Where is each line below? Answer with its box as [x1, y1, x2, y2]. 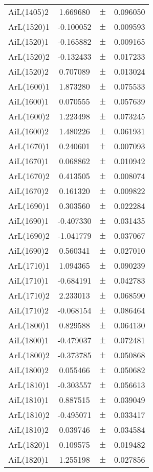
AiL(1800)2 [8, 364, 49, 376]
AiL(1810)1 [8, 394, 49, 406]
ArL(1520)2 [8, 50, 50, 62]
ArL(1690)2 [8, 230, 50, 241]
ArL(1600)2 [8, 110, 50, 122]
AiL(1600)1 [8, 95, 49, 107]
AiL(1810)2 [8, 424, 49, 435]
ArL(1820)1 [8, 439, 50, 450]
